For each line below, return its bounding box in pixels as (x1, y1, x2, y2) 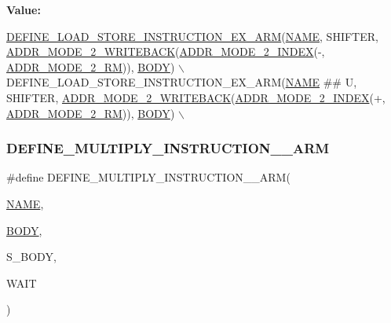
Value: (6, 2, 41, 17)
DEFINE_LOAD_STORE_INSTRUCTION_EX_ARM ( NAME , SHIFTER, (6, 28, 378, 44)
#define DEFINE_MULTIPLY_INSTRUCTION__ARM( (6, 169, 291, 185)
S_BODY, (6, 248, 57, 265)
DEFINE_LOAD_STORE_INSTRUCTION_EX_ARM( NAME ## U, (6, 74, 357, 90)
